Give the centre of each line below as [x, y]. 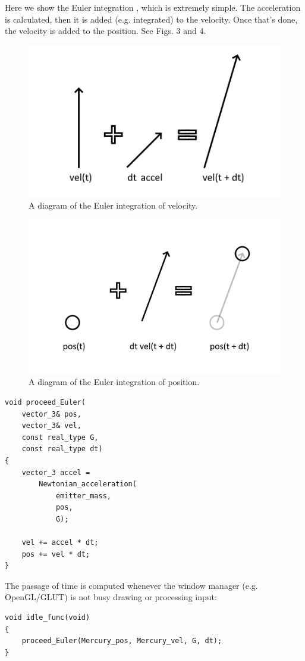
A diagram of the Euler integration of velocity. [113, 205]
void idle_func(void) [48, 618]
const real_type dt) [62, 449]
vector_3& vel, [51, 426]
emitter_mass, [83, 496]
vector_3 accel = [56, 472]
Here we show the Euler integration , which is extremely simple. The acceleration [153, 7]
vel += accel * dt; [60, 543]
